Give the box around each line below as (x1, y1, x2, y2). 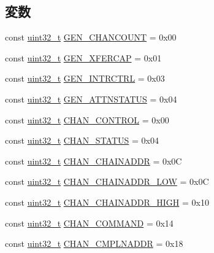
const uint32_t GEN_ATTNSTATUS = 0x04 (5, 92, 177, 105)
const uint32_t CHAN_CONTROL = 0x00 (5, 113, 169, 126)
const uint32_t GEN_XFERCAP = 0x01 (5, 51, 162, 64)
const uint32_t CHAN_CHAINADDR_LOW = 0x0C (5, 175, 209, 188)
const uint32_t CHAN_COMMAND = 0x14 (5, 216, 174, 229)
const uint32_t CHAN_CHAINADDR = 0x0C (5, 154, 182, 167)
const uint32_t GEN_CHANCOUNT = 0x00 (5, 31, 177, 44)
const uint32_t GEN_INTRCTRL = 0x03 (5, 72, 165, 85)
